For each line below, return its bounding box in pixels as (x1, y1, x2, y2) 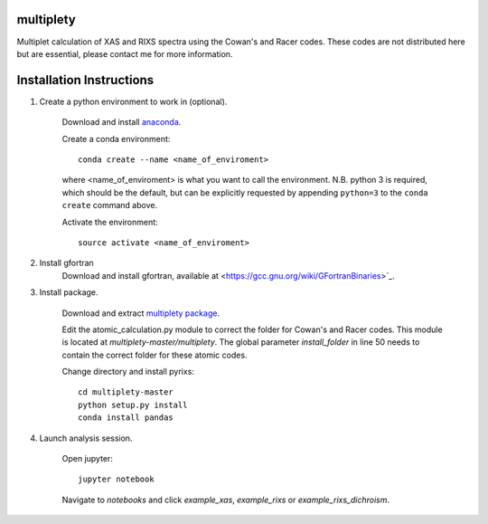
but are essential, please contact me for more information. (16, 48, 233, 59)
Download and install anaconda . (61, 117, 182, 128)
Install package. (39, 287, 99, 298)
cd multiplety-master (78, 387, 174, 397)
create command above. (61, 200, 158, 211)
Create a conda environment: (61, 133, 171, 144)
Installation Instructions (16, 72, 155, 88)
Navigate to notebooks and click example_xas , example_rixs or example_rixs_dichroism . (61, 494, 390, 505)
